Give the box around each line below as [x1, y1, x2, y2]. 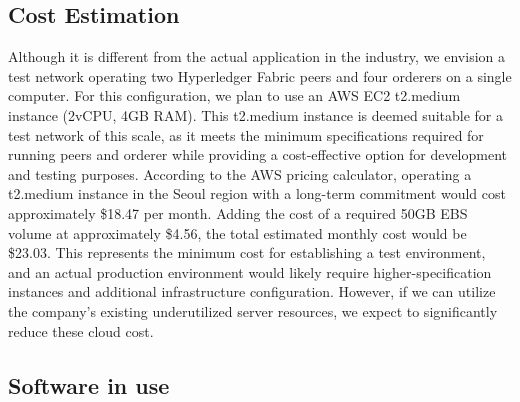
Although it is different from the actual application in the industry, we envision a [8, 46, 505, 67]
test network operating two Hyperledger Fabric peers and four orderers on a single [8, 65, 512, 86]
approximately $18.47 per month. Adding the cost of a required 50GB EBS [8, 202, 468, 223]
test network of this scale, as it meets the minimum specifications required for [8, 124, 484, 145]
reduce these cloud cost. [8, 320, 154, 341]
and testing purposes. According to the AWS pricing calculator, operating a [8, 163, 472, 184]
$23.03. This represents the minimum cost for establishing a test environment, [8, 242, 486, 263]
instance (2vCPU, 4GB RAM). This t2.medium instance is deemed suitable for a [8, 104, 503, 125]
